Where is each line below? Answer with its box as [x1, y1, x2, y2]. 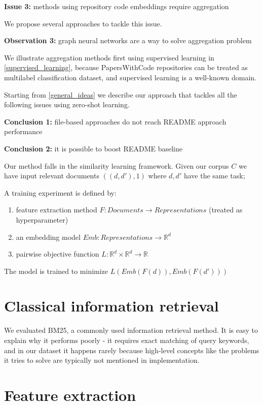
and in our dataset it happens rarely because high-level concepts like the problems [4, 345, 259, 355]
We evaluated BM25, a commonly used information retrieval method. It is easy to [4, 325, 258, 335]
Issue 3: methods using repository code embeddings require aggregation [4, 1, 229, 11]
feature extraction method [16, 204, 97, 215]
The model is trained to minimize [4, 265, 108, 276]
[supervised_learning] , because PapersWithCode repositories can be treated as [4, 62, 248, 73]
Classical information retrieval [4, 295, 219, 316]
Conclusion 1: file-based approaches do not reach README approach [4, 116, 227, 127]
